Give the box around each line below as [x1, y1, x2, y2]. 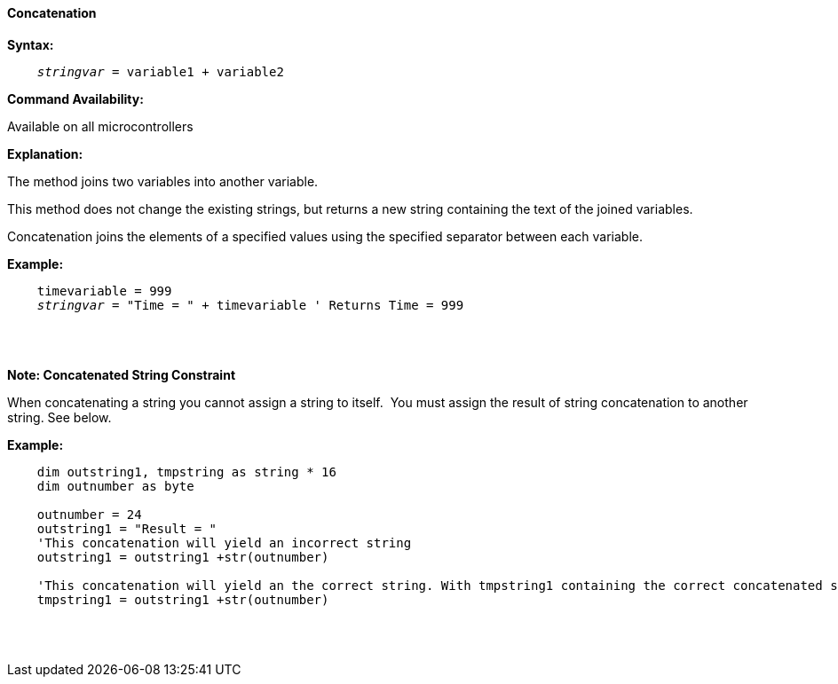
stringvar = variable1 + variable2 [36, 64, 284, 79]
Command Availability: [7, 90, 144, 106]
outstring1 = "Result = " [36, 521, 217, 536]
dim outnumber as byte [36, 478, 194, 493]
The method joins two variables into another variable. [7, 173, 319, 189]
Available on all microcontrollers [7, 118, 194, 134]
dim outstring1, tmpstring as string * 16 [36, 464, 336, 479]
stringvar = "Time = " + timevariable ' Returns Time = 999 [36, 297, 464, 312]
